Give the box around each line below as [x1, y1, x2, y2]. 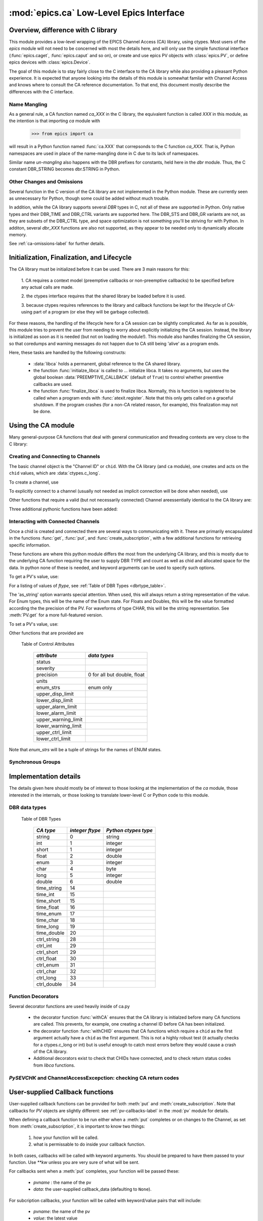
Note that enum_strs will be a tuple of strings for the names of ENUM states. [9, 746, 162, 752]
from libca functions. [33, 1062, 75, 1068]
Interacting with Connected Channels [9, 518, 100, 525]
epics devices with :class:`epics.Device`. [9, 59, 91, 65]
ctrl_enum [36, 961, 59, 968]
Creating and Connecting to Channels [9, 453, 100, 460]
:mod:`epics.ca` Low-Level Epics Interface [9, 7, 185, 18]
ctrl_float [36, 955, 57, 962]
